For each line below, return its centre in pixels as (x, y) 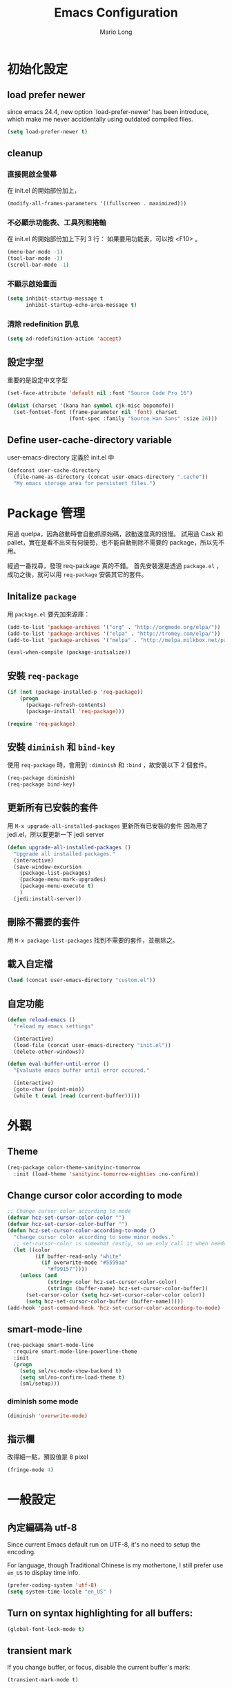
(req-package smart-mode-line (51, 1346)
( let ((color (32, 1250)
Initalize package (42, 597)
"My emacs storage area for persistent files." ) (85, 484)
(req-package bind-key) (41, 785)
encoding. (21, 1552)
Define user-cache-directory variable (90, 440)
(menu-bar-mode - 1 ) (35, 252)
